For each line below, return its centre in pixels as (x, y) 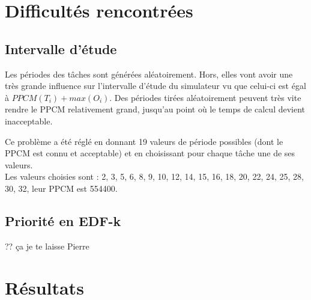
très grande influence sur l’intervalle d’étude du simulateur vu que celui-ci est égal (155, 86)
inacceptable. (29, 121)
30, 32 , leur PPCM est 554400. (61, 188)
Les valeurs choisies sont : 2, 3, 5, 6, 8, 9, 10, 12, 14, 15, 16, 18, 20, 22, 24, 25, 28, (154, 176)
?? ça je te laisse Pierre (47, 246)
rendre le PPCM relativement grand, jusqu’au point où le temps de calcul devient (155, 109)
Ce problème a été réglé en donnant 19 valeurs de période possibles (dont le (144, 141)
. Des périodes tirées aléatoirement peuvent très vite (205, 97)
